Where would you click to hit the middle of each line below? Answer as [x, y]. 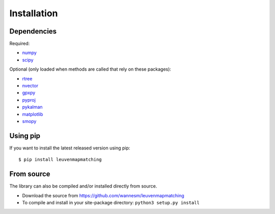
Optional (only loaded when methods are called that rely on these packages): [90, 69]
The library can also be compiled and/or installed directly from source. [83, 186]
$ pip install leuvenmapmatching [60, 160]
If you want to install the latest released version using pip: [70, 148]
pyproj [29, 100]
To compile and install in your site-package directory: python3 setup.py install [111, 202]
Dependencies [33, 31]
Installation [34, 13]
